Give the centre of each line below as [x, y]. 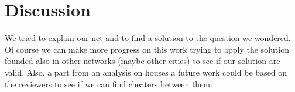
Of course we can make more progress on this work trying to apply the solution [147, 49]
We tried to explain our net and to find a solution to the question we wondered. [148, 38]
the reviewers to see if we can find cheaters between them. [109, 84]
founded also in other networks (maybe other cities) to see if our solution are [143, 61]
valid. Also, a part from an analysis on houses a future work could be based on [146, 72]
